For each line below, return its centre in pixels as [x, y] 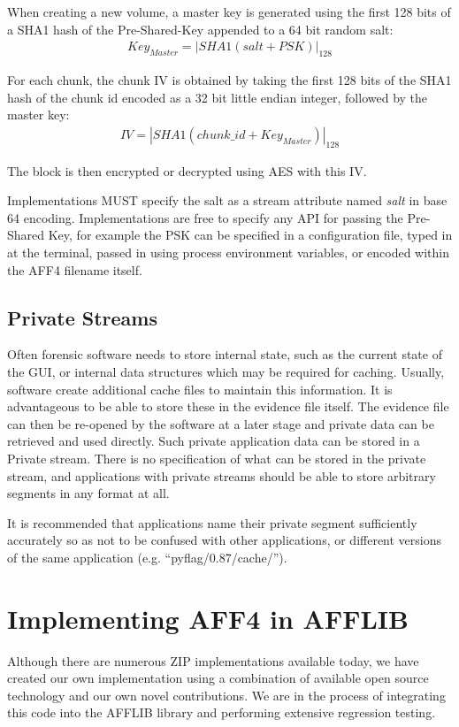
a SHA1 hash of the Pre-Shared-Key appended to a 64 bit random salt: [200, 29]
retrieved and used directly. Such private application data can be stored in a [214, 441]
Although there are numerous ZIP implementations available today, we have [213, 660]
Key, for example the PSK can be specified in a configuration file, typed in [250, 235]
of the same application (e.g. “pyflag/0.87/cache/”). [147, 557]
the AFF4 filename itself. [75, 269]
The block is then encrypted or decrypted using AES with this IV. [187, 170]
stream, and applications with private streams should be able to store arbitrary [222, 475]
